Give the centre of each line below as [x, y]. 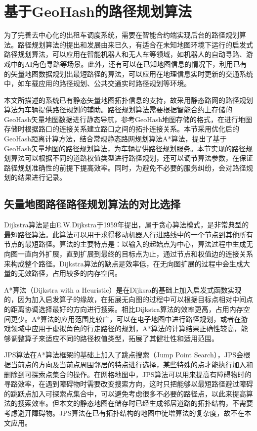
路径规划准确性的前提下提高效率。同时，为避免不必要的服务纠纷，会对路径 [125, 167]
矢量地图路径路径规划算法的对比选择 [92, 204]
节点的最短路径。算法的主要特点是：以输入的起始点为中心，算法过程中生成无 [128, 244]
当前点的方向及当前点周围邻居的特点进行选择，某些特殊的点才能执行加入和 [132, 364]
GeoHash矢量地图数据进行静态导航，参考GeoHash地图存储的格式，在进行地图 [128, 119]
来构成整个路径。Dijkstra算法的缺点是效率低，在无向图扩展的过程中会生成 [124, 263]
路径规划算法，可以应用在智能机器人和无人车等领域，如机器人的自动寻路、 [125, 54]
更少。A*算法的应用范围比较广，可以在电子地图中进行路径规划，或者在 [126, 319]
